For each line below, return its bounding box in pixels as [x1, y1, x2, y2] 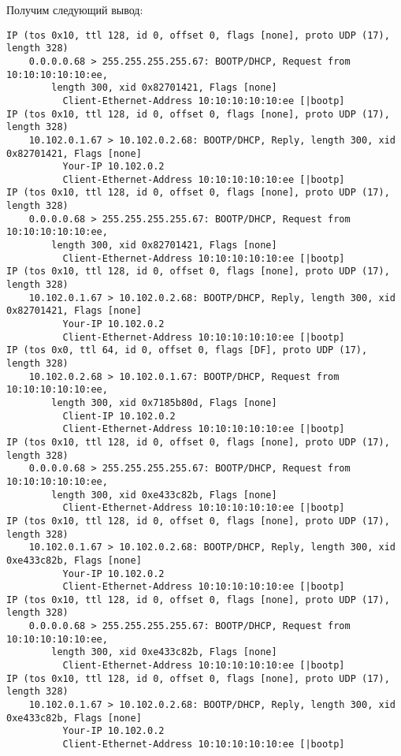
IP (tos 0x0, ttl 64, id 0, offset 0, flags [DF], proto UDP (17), [6, 344, 368, 356]
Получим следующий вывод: [6, 2, 143, 17]
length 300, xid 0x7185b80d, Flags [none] [51, 397, 277, 408]
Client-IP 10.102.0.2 [62, 410, 176, 422]
